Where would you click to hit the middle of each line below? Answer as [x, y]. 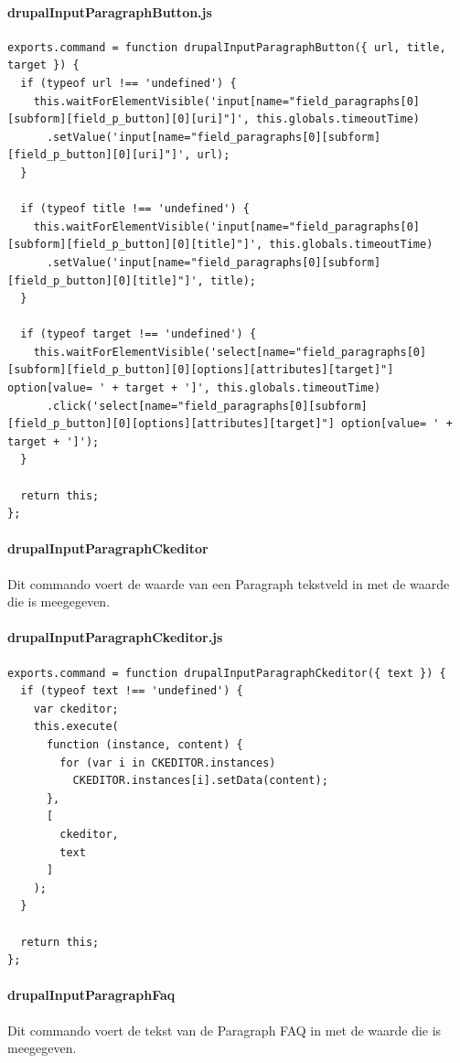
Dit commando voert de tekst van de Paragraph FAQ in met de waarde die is [225, 1030]
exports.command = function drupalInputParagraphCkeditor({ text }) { [227, 673]
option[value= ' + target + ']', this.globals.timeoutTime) [194, 388]
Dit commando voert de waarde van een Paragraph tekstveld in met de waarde [229, 583]
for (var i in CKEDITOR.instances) [168, 762]
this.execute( [76, 727]
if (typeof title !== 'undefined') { [135, 209]
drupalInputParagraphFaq [91, 995]
